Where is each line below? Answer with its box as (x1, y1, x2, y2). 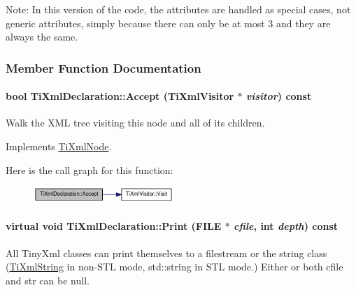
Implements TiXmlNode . (6, 139, 112, 154)
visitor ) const (245, 89, 312, 103)
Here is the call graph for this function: (6, 162, 173, 177)
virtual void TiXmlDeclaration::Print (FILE (6, 219, 222, 233)
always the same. (6, 29, 78, 44)
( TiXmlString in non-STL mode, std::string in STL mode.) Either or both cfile (6, 259, 343, 274)
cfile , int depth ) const (234, 219, 339, 233)
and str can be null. (6, 273, 90, 287)
